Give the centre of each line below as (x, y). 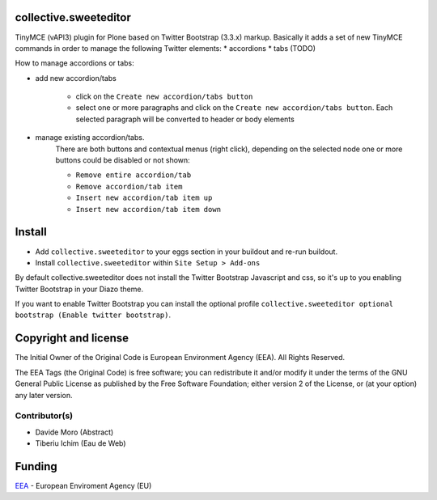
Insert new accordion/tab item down (148, 209)
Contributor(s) (44, 416)
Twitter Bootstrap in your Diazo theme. (79, 289)
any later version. (44, 395)
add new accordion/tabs (76, 78)
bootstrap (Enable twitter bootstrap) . (93, 315)
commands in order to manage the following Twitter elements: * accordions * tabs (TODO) (165, 48)
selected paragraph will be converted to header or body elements (185, 119)
